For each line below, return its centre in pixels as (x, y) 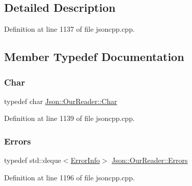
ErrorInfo (85, 160)
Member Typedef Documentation (94, 57)
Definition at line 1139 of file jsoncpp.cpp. (69, 118)
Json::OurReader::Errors (150, 160)
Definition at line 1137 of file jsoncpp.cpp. (69, 29)
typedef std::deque (33, 160)
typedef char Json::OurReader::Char (61, 101)
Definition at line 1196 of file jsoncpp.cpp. (69, 177)
